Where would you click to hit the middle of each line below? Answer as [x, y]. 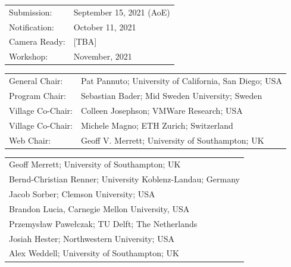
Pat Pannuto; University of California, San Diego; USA [182, 81]
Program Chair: [37, 95]
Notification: [32, 27]
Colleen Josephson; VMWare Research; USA [162, 110]
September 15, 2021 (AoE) [122, 12]
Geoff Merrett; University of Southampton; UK [95, 164]
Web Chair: [30, 140]
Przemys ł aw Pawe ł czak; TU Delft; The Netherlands [103, 223]
